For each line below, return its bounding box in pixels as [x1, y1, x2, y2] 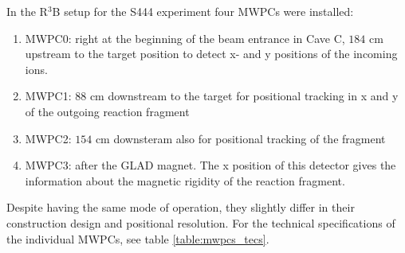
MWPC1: [25, 88, 72, 104]
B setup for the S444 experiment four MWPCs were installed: [52, 3, 354, 19]
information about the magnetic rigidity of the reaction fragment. [25, 172, 345, 189]
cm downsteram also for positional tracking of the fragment [95, 130, 386, 146]
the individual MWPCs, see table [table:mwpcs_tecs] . [6, 230, 269, 247]
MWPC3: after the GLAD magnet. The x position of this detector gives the [25, 157, 396, 173]
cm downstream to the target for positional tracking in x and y [89, 88, 399, 104]
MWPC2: [25, 130, 72, 146]
